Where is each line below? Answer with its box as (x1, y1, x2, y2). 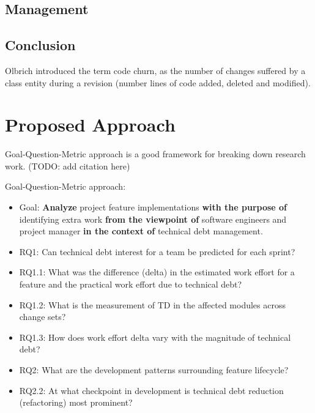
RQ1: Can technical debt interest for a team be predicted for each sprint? (19, 245, 295, 258)
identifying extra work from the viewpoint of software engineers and (19, 212, 287, 225)
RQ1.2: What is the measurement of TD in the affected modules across (19, 298, 286, 311)
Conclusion (5, 35, 76, 54)
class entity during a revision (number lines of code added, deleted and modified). (5, 76, 311, 89)
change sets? (19, 310, 66, 323)
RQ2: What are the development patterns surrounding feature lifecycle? (19, 363, 289, 376)
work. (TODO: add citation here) (5, 159, 130, 172)
